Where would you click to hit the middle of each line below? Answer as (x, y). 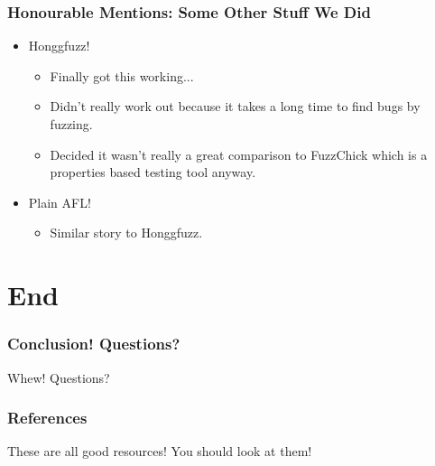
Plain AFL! (60, 202)
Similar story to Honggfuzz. (126, 233)
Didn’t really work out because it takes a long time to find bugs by (235, 106)
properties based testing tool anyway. (153, 172)
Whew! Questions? (59, 377)
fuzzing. (71, 124)
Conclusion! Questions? (94, 344)
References (47, 418)
